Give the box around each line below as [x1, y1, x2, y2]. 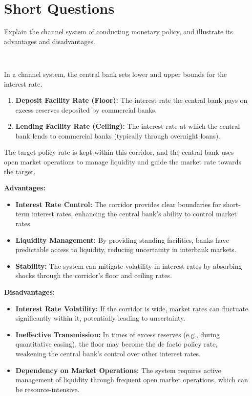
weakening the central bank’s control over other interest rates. [15, 348, 201, 358]
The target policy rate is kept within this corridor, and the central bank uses [4, 147, 234, 157]
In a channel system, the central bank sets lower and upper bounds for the [4, 69, 227, 79]
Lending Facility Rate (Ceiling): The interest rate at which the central [15, 121, 240, 131]
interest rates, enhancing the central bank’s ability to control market [32, 209, 237, 219]
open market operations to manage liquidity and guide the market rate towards [4, 157, 242, 167]
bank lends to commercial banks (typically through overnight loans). [15, 130, 221, 140]
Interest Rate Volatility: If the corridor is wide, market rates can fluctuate [15, 303, 249, 313]
